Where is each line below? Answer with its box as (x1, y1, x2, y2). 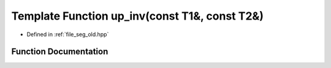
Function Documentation (11, 47, 108, 57)
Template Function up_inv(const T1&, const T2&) (11, 9, 264, 23)
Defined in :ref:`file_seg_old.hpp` (26, 31, 109, 38)
